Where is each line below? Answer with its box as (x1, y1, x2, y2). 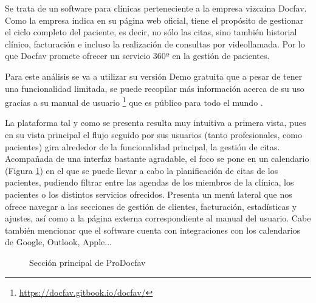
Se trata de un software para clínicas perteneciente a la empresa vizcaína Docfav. (5, 2, 307, 14)
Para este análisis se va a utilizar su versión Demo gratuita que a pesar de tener (5, 69, 303, 82)
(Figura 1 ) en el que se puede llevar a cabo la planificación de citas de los (5, 164, 278, 176)
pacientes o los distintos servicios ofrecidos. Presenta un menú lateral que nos (5, 187, 292, 200)
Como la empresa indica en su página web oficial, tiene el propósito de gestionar (5, 13, 304, 26)
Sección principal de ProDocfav (29, 256, 146, 268)
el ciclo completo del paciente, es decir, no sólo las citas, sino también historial (5, 26, 297, 38)
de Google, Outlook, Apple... (5, 235, 112, 248)
